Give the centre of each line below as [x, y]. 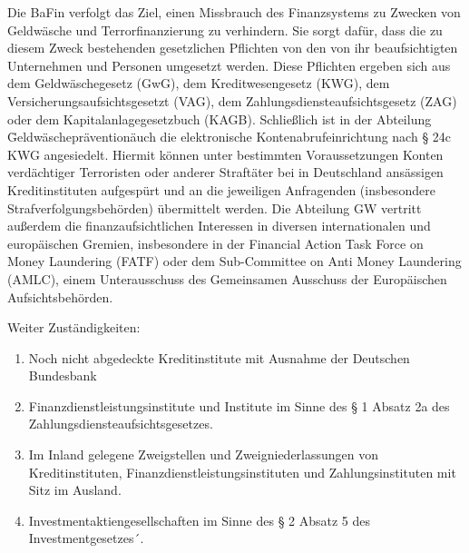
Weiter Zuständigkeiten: [74, 327]
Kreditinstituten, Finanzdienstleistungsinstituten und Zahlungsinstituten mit [242, 472]
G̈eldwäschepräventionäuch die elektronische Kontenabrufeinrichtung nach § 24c [230, 137]
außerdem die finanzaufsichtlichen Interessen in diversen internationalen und [219, 226]
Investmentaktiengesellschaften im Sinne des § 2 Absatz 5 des [200, 520]
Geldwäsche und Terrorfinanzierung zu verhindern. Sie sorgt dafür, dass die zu [225, 30]
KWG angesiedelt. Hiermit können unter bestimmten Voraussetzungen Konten [225, 154]
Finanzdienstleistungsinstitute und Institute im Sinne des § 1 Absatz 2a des [239, 405]
